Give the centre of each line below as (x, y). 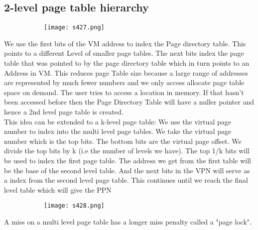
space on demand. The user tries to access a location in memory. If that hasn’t (124, 92)
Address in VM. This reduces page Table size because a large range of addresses (126, 72)
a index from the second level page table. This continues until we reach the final (126, 180)
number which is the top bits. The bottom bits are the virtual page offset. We (123, 141)
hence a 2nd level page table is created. (64, 112)
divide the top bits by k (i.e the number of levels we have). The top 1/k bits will (127, 151)
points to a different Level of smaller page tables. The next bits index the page (124, 53)
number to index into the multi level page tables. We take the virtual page (118, 131)
